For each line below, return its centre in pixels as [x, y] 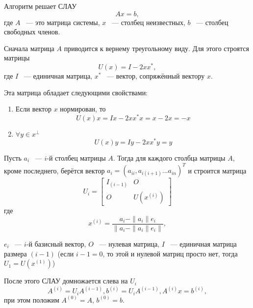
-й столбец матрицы [76, 157]
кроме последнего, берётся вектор [54, 170]
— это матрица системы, [63, 22]
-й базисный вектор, [56, 243]
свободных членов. [32, 32]
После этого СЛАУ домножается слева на [66, 281]
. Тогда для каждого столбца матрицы [169, 157]
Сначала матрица [29, 48]
